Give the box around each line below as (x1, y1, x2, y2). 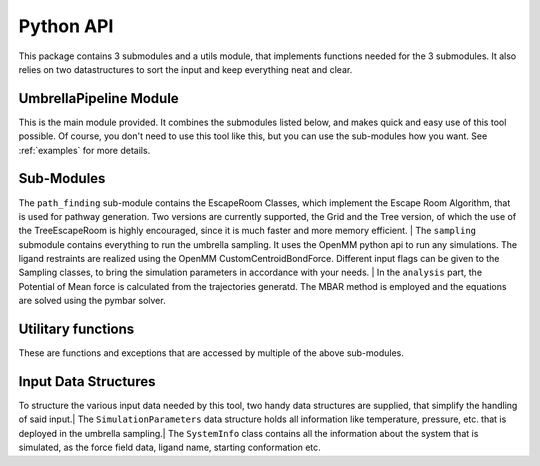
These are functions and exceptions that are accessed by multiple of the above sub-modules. (18, 347, 405, 359)
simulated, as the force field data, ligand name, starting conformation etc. (18, 441, 322, 454)
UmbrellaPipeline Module (18, 90, 179, 107)
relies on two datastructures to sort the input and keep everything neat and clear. (18, 63, 353, 75)
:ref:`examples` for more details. (18, 144, 151, 156)
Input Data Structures (18, 373, 156, 390)
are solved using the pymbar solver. (18, 295, 166, 307)
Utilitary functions (18, 321, 135, 338)
